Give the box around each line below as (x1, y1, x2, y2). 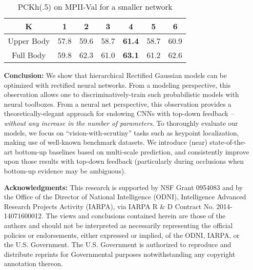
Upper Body (8, 35, 50, 46)
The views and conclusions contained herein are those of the (45, 211, 226, 221)
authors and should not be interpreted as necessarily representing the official (4, 220, 233, 230)
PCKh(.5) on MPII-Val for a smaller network (18, 1, 172, 12)
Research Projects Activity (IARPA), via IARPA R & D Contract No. (4, 201, 214, 211)
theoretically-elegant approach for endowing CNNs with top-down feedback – (4, 108, 234, 118)
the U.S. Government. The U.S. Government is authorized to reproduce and (4, 239, 232, 250)
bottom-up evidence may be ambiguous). (4, 165, 126, 175)
